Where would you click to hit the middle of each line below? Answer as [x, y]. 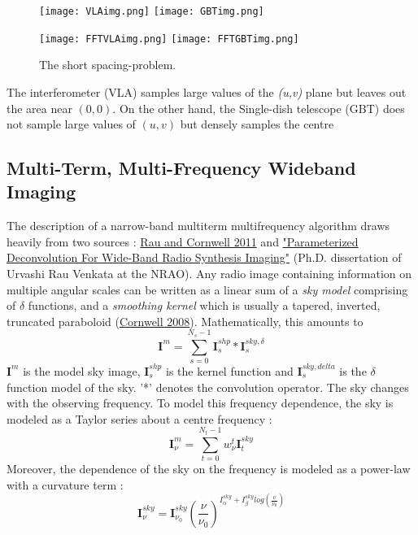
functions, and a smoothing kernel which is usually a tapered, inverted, [204, 305]
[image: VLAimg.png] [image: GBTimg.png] [152, 11]
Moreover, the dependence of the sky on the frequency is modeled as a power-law [209, 469]
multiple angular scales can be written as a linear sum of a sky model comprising [207, 289]
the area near [39, 108]
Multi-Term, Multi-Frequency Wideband [181, 168]
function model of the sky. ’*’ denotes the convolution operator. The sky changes [208, 387]
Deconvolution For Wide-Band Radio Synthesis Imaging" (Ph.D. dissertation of [204, 257]
